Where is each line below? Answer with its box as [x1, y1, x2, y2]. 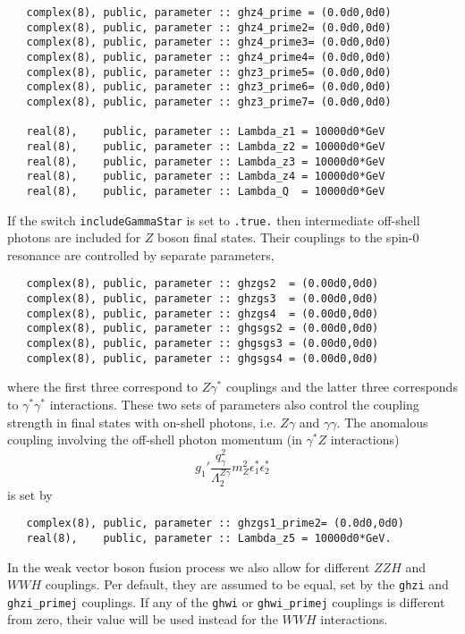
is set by [7, 485, 53, 503]
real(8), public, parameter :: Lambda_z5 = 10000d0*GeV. [26, 531, 392, 545]
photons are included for [7, 228, 141, 247]
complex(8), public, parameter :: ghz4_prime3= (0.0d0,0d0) [26, 36, 392, 49]
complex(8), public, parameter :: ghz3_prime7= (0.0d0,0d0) [26, 95, 392, 108]
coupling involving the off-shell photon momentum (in [7, 430, 302, 449]
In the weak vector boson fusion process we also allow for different [7, 557, 370, 576]
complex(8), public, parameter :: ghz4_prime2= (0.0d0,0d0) [26, 21, 392, 34]
